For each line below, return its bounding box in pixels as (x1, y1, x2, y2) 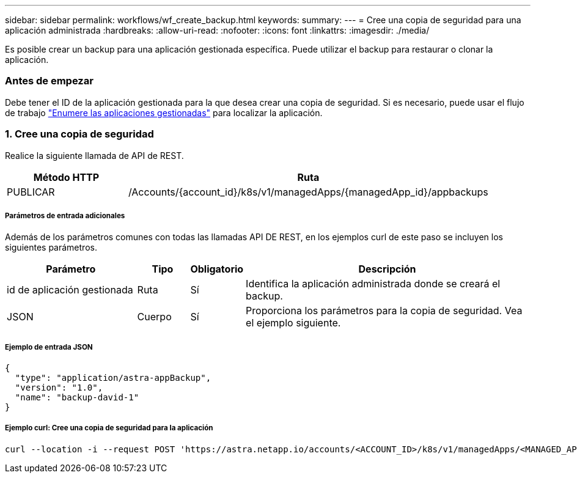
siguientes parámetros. (5, 242, 97, 253)
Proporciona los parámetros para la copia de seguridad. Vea (246, 304, 523, 317)
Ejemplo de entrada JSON (5, 342, 93, 351)
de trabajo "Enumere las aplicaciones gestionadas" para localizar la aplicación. (5, 107, 323, 118)
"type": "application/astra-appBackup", (15, 373, 211, 383)
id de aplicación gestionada (7, 284, 133, 296)
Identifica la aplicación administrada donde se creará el (246, 278, 501, 290)
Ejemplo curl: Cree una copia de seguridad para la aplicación (5, 424, 213, 433)
